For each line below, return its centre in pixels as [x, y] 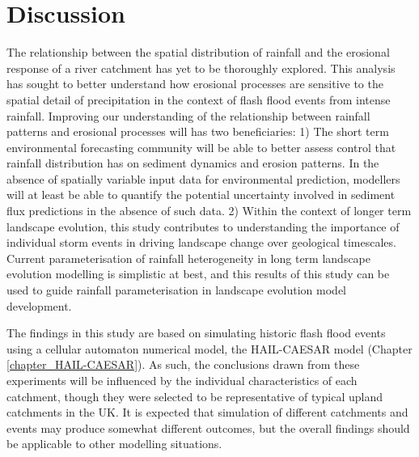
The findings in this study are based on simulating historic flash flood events [196, 333]
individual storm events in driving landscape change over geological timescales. [201, 242]
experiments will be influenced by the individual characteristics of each [182, 380]
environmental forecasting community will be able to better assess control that [201, 147]
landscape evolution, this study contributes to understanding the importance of [203, 226]
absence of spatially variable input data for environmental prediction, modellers [203, 178]
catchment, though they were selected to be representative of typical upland [195, 396]
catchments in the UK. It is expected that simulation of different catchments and [207, 412]
